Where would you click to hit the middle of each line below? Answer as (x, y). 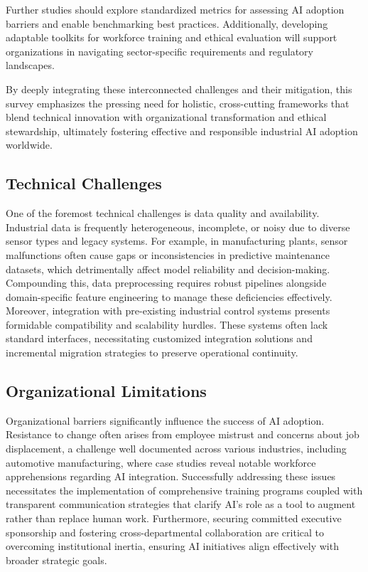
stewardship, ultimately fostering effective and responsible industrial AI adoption (182, 131)
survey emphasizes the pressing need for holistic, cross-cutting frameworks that (178, 103)
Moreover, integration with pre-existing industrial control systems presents (168, 311)
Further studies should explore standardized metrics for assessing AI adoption (175, 9)
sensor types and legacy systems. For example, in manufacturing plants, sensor (177, 241)
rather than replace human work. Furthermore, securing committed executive (174, 518)
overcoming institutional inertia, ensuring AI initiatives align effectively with (172, 546)
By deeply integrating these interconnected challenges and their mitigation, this (179, 89)
